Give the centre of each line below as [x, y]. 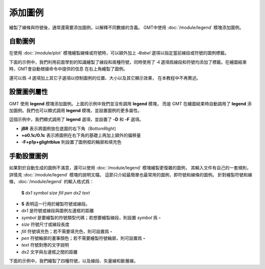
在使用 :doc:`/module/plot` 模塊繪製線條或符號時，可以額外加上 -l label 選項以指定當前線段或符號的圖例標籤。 [119, 53]
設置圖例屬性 [28, 92]
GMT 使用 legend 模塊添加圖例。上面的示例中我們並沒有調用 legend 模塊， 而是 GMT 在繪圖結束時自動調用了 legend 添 [131, 103]
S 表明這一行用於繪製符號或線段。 [56, 204]
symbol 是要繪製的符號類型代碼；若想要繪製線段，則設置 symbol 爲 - [91, 218]
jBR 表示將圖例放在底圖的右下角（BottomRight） [70, 128]
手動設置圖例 [28, 156]
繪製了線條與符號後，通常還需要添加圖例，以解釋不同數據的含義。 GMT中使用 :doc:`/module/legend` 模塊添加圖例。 [126, 27]
